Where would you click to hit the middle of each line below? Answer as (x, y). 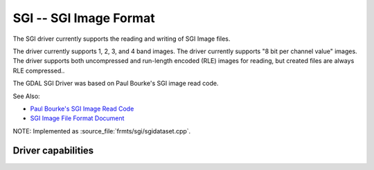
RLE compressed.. (39, 70)
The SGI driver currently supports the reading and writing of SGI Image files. (122, 39)
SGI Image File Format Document (77, 118)
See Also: (27, 96)
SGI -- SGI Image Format (84, 18)
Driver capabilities (53, 151)
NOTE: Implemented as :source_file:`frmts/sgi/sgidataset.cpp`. (102, 131)
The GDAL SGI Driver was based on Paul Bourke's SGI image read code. (116, 84)
